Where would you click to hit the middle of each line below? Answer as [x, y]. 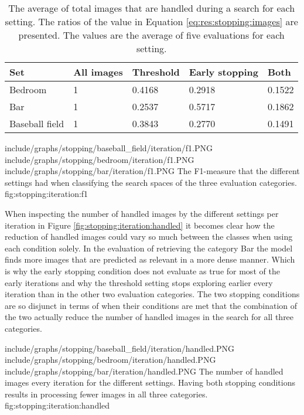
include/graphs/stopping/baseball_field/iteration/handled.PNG [119, 348]
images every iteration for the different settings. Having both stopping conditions [150, 382]
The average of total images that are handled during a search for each [152, 8]
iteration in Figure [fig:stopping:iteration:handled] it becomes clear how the [140, 225]
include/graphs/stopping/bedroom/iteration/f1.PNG [100, 159]
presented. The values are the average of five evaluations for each [151, 35]
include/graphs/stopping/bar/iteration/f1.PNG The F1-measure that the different [152, 171]
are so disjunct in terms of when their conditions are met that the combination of [151, 305]
